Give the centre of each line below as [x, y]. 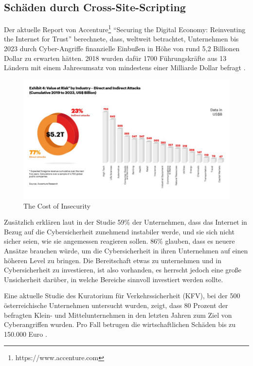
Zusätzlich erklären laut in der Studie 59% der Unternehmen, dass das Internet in [126, 222]
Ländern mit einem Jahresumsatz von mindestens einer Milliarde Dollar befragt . [125, 67]
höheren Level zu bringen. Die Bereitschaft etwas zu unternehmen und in [113, 260]
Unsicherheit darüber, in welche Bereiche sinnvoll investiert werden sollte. [114, 279]
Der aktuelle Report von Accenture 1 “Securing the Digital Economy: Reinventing [125, 29]
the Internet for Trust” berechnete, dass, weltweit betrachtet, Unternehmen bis [121, 39]
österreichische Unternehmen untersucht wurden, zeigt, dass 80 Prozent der [116, 305]
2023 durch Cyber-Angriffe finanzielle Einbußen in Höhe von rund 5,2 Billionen [122, 48]
